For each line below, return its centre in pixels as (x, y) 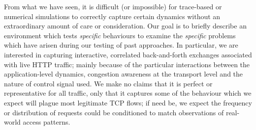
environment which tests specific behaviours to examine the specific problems (120, 35)
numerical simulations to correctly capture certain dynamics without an (112, 16)
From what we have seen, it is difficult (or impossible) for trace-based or (113, 6)
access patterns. (47, 122)
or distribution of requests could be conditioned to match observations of (114, 112)
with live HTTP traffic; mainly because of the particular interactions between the (127, 64)
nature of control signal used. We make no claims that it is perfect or (108, 83)
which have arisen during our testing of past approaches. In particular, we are (121, 45)
